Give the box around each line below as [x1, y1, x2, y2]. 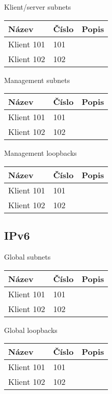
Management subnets [4, 74, 70, 85]
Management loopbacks [4, 148, 77, 158]
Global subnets [4, 251, 51, 262]
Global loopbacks [4, 324, 58, 335]
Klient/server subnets [4, 2, 71, 12]
